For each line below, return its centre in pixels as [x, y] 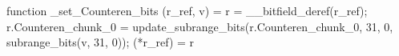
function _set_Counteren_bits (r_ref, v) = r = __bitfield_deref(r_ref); [187, 10]
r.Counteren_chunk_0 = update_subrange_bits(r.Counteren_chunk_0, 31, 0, [200, 26]
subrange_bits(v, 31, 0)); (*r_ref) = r [101, 42]
